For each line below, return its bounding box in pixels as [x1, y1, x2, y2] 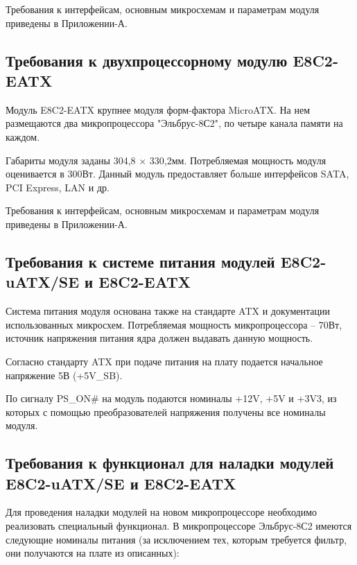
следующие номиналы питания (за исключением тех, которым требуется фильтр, [6, 532, 347, 546]
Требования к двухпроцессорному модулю [6, 49, 288, 71]
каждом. [6, 129, 40, 144]
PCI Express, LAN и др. [6, 180, 110, 194]
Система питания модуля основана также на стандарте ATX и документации [6, 304, 330, 318]
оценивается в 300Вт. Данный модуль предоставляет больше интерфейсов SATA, [6, 166, 349, 181]
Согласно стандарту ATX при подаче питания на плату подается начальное [6, 354, 323, 368]
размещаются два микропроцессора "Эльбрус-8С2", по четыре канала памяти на [6, 116, 343, 130]
